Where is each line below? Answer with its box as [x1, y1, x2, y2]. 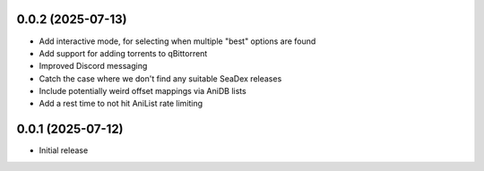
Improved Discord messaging [39, 61, 148, 72]
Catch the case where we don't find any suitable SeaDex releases [39, 73, 282, 84]
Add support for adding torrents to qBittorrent [39, 47, 208, 58]
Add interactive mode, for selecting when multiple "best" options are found [39, 36, 316, 47]
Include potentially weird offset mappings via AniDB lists [39, 86, 246, 97]
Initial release [39, 145, 89, 156]
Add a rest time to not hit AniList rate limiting [39, 98, 203, 109]
